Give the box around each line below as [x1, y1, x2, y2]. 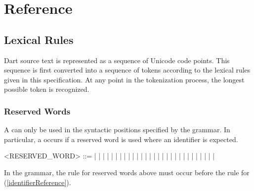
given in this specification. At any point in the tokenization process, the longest [4, 74, 245, 84]
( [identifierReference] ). [4, 177, 71, 187]
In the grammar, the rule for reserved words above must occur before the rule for [4, 167, 250, 177]
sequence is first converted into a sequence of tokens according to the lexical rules [4, 65, 251, 75]
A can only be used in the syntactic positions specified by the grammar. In [4, 124, 230, 135]
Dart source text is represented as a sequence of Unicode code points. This [4, 55, 230, 65]
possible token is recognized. [4, 84, 89, 94]
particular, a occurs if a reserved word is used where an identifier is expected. [4, 134, 238, 144]
